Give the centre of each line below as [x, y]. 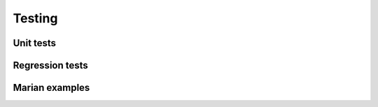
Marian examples [51, 88]
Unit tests [34, 43]
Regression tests [51, 65]
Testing [35, 18]
